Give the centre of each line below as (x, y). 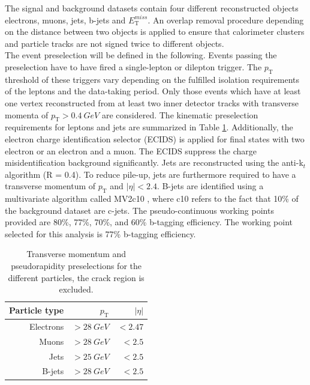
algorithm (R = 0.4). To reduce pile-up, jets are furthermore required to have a (151, 174)
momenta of (27, 114)
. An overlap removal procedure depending (226, 20)
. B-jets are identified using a (210, 186)
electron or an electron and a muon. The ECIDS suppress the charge (131, 150)
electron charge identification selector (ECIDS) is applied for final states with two (155, 138)
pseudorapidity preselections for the (76, 266)
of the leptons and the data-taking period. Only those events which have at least (153, 91)
